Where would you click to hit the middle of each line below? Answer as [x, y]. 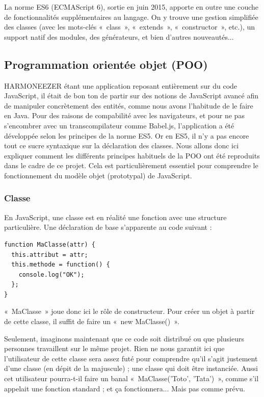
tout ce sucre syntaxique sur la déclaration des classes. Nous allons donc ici [122, 145]
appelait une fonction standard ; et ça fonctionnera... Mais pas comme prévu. [125, 388]
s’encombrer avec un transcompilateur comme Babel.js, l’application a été [119, 125]
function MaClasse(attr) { [50, 244]
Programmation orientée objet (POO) [106, 64]
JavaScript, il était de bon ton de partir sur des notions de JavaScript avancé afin [131, 96]
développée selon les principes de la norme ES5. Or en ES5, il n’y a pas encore [127, 135]
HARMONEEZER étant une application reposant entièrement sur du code [121, 85]
